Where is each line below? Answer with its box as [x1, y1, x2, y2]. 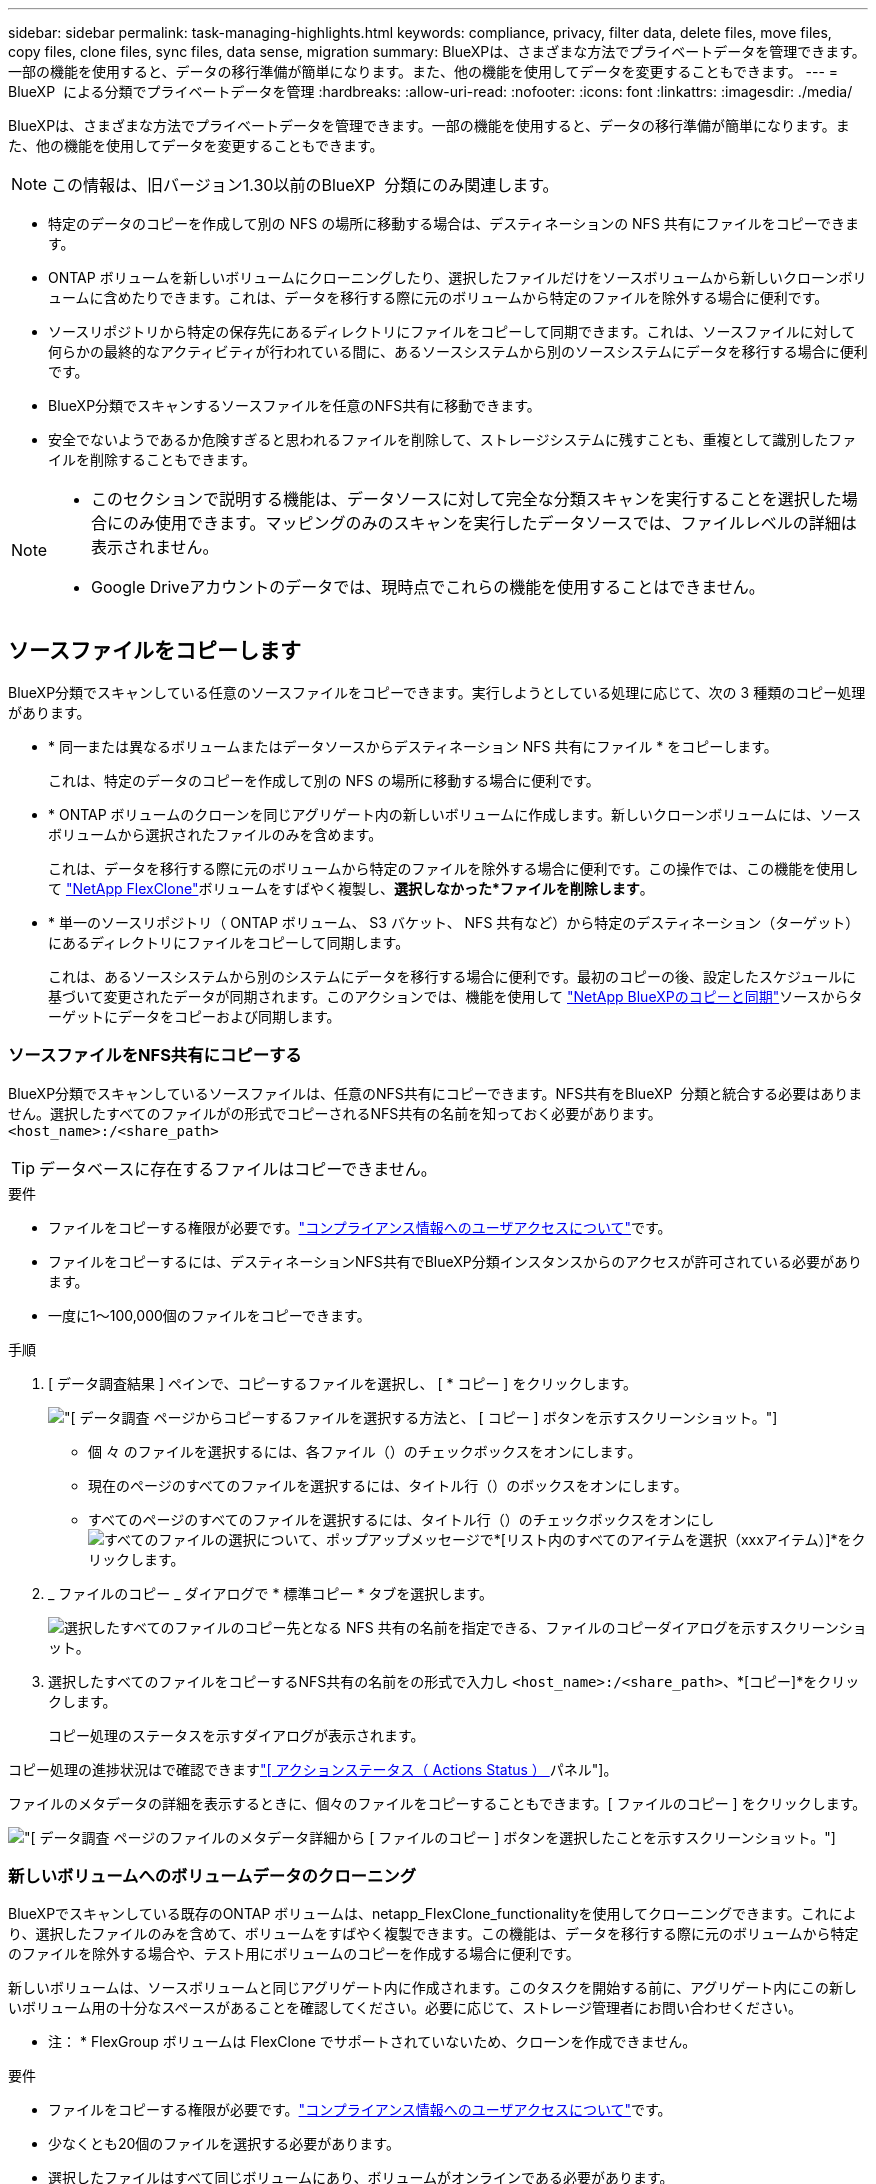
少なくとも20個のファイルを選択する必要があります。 [48, 2135, 400, 2153]
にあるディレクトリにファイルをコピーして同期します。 [48, 933, 410, 951]
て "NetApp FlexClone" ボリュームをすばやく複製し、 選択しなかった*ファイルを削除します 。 [48, 879, 654, 897]
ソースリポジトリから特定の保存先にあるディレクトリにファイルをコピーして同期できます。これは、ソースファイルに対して [48, 323, 856, 340]
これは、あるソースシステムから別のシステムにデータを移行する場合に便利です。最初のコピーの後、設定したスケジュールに [48, 967, 857, 985]
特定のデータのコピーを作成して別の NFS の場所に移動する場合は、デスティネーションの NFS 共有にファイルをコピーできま [48, 215, 859, 232]
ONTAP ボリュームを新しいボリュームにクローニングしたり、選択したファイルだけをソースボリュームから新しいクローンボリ [48, 269, 867, 286]
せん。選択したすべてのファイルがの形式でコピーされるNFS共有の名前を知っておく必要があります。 [8, 1104, 662, 1122]
